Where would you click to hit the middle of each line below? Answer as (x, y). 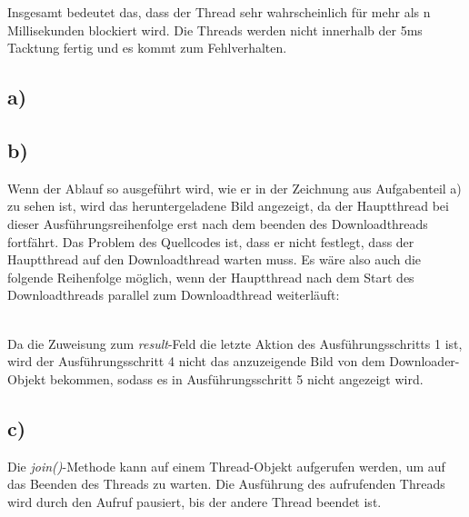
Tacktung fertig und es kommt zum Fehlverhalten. (147, 48)
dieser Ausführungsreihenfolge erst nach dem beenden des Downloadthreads (218, 223)
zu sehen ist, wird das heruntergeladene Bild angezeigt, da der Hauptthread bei (228, 206)
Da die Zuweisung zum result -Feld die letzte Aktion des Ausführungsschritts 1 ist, (235, 343)
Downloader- (424, 361)
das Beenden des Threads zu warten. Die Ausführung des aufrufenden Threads (226, 484)
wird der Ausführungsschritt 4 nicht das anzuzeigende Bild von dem (196, 361)
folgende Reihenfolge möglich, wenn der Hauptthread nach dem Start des (211, 277)
